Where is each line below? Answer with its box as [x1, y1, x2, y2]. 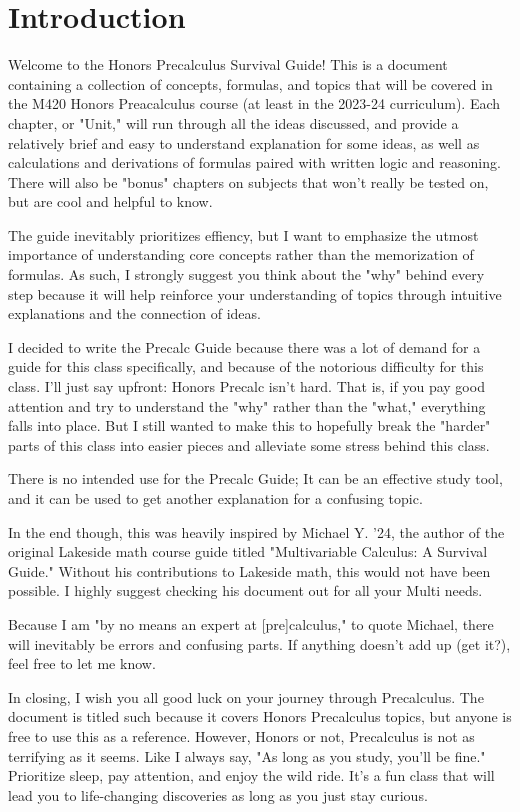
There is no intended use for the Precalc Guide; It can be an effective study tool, [8, 468, 503, 489]
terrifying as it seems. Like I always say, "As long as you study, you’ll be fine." [8, 745, 486, 766]
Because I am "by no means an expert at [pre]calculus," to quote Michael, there [8, 613, 494, 634]
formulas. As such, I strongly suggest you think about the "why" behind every [8, 264, 485, 285]
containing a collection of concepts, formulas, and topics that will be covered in [8, 73, 493, 94]
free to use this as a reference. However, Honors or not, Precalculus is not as [8, 725, 475, 746]
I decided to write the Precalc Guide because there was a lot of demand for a [8, 336, 481, 357]
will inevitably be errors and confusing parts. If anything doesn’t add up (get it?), [8, 633, 511, 654]
